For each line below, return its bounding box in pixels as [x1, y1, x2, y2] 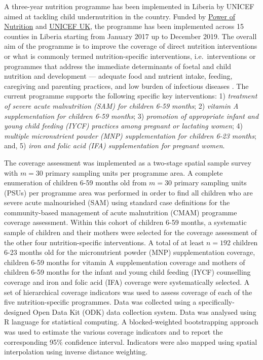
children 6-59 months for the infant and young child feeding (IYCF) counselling [4, 267, 251, 277]
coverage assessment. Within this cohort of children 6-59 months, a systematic [4, 217, 247, 227]
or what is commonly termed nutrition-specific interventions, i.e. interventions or [4, 50, 256, 61]
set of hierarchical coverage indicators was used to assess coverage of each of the [4, 286, 252, 297]
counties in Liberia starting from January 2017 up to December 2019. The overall [4, 30, 257, 41]
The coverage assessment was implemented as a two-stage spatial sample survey [4, 157, 251, 168]
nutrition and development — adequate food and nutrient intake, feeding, [4, 71, 233, 81]
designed [4, 306, 31, 317]
